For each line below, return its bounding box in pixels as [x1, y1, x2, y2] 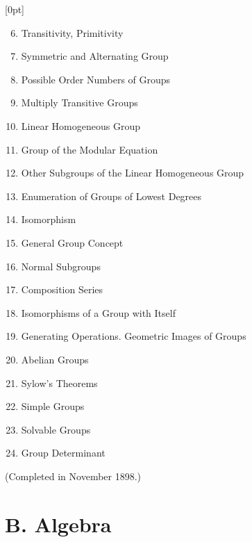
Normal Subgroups [21, 258, 101, 273]
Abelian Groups [21, 352, 89, 366]
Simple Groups [21, 399, 85, 413]
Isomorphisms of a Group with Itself [21, 305, 176, 320]
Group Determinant [21, 445, 106, 460]
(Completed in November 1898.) [5, 468, 142, 483]
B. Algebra [5, 509, 112, 538]
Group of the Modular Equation [21, 142, 158, 156]
